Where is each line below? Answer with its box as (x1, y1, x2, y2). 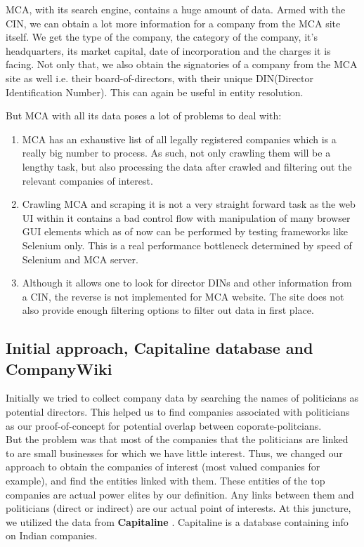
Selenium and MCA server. (22, 251, 138, 266)
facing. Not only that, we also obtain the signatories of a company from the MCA (6, 57, 358, 72)
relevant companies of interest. (22, 173, 153, 187)
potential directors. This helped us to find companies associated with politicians (6, 404, 350, 419)
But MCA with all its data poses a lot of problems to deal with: (6, 108, 282, 123)
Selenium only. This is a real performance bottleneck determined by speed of (22, 237, 352, 252)
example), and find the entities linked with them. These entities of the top (6, 473, 325, 488)
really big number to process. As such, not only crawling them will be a (22, 145, 331, 160)
